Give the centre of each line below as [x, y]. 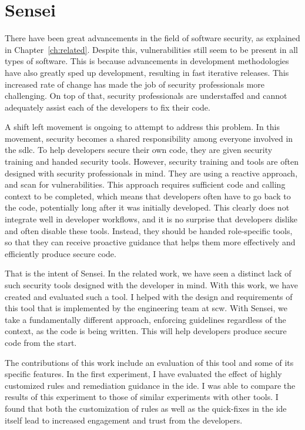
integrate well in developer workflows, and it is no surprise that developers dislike [151, 219]
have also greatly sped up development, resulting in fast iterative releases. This [147, 72]
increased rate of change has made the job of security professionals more [135, 84]
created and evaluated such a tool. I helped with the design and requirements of [149, 296]
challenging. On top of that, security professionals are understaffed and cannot [146, 96]
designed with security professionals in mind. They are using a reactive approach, [151, 173]
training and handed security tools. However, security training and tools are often [152, 161]
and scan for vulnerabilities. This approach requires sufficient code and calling [145, 184]
